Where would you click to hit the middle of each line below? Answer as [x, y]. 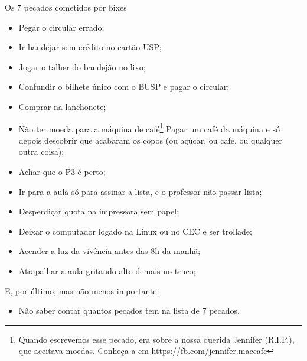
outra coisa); [41, 152]
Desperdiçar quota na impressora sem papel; [99, 211]
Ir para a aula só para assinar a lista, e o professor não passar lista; [140, 191]
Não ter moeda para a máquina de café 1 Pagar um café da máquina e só [149, 128]
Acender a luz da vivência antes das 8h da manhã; [110, 251]
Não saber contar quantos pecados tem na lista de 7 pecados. [129, 310]
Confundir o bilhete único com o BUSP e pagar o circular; [124, 87]
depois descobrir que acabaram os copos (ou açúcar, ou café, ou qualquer [150, 140]
